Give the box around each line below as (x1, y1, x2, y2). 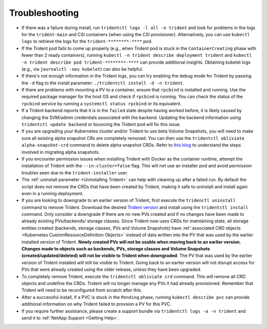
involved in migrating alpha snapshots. (21, 149, 100, 155)
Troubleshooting (9, 7, 79, 18)
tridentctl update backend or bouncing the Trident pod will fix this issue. (21, 122, 181, 127)
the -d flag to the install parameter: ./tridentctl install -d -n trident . (21, 80, 184, 86)
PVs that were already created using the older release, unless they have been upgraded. (21, 267, 202, 273)
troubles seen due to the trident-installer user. (21, 169, 128, 175)
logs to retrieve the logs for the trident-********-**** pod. (21, 39, 153, 44)
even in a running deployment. (21, 190, 84, 196)
